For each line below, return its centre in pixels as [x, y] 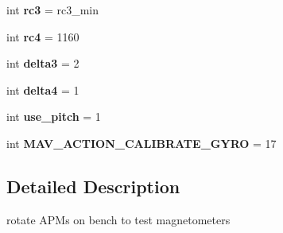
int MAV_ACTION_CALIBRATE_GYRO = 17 [141, 143]
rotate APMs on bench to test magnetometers [118, 219]
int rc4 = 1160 [43, 36]
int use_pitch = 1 [54, 116]
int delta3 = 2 [43, 63]
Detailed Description [93, 186]
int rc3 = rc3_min [53, 10]
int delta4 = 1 [43, 89]
